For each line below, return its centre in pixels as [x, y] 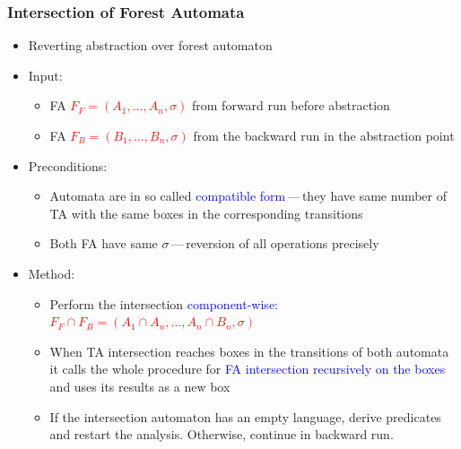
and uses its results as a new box [140, 386]
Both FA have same [104, 243]
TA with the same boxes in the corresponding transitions [206, 213]
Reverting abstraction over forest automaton [150, 45]
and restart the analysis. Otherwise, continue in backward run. [222, 434]
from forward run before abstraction [291, 105]
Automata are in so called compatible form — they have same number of [248, 196]
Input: [45, 75]
